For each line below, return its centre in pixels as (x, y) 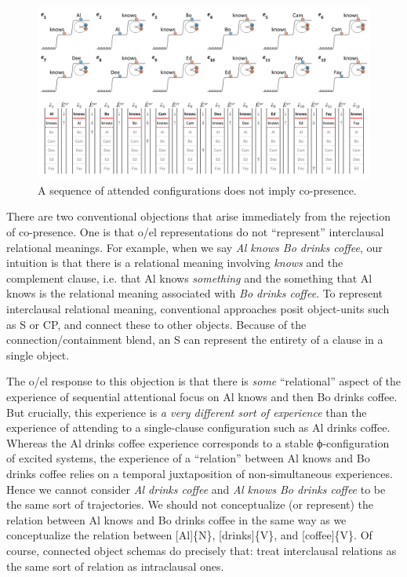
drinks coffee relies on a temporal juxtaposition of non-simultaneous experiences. (200, 473)
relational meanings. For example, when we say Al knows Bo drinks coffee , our (194, 247)
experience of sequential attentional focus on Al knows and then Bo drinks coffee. (202, 396)
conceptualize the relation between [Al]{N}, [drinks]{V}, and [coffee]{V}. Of (189, 535)
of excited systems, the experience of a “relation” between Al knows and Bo (188, 458)
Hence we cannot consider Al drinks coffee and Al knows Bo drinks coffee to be (196, 489)
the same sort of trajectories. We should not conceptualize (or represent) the (190, 504)
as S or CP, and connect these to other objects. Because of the (156, 324)
